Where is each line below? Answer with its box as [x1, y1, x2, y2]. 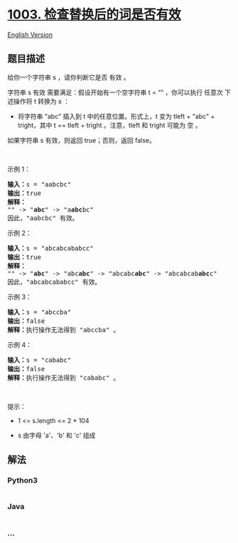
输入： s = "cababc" [7, 356, 72, 364]
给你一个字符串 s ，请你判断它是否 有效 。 [7, 72, 130, 82]
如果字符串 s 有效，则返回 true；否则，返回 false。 [7, 136, 156, 144]
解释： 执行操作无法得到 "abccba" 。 [7, 326, 120, 334]
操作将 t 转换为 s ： [13, 97, 70, 105]
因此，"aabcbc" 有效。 [7, 214, 79, 222]
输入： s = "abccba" [7, 308, 72, 316]
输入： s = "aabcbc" [7, 180, 72, 188]
